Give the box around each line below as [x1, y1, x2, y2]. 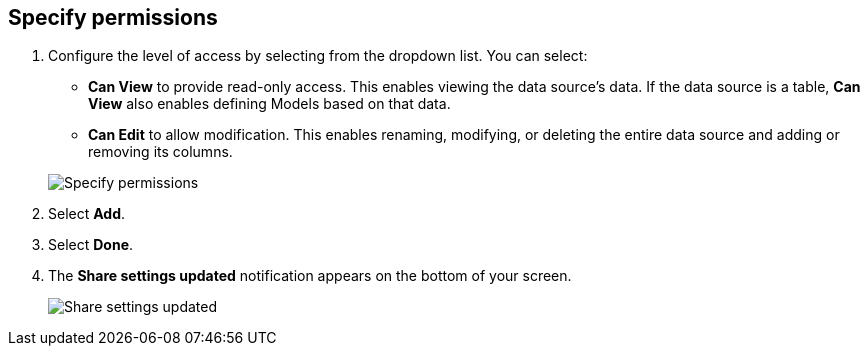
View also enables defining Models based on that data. [88, 95, 451, 113]
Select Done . [48, 236, 134, 254]
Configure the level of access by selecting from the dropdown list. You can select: [48, 47, 588, 65]
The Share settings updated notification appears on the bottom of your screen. [48, 267, 572, 285]
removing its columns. [88, 143, 233, 161]
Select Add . [48, 205, 126, 223]
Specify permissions [8, 5, 218, 30]
